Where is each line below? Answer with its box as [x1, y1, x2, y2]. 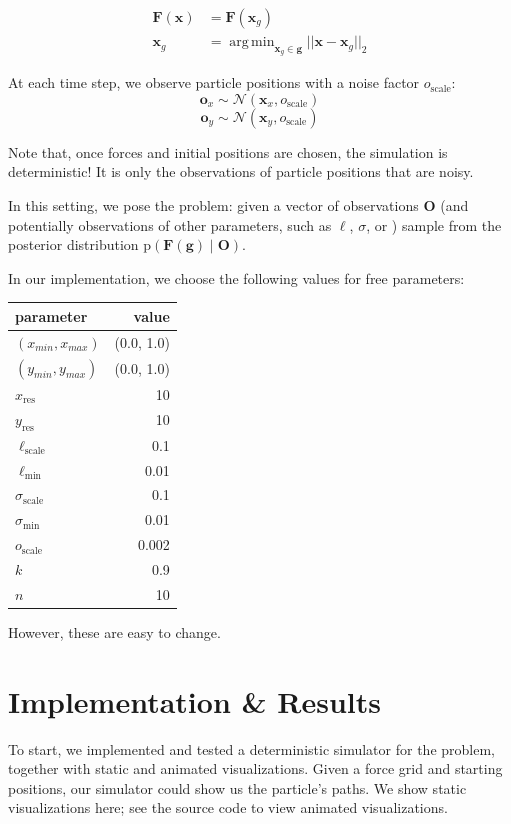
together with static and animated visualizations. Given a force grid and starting [8, 758, 503, 779]
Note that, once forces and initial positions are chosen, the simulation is [8, 141, 448, 162]
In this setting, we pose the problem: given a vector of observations [8, 195, 419, 216]
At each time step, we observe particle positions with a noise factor [8, 72, 420, 93]
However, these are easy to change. [8, 621, 221, 642]
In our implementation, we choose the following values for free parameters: [8, 267, 465, 288]
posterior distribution [8, 234, 139, 255]
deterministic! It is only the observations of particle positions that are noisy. [8, 161, 474, 182]
